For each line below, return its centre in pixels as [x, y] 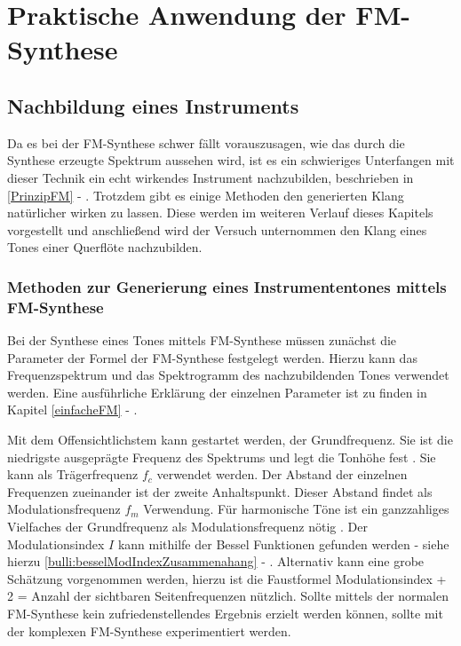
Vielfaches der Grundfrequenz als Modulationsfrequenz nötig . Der [187, 526]
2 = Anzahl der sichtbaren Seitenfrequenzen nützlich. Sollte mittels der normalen [228, 596]
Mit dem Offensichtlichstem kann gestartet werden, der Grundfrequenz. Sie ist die [230, 440]
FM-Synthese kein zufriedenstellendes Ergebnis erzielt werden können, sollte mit [225, 613]
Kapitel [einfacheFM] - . [72, 410]
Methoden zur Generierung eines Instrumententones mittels [227, 286]
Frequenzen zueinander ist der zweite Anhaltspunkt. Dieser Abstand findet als [220, 491]
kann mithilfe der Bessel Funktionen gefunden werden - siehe [283, 544]
